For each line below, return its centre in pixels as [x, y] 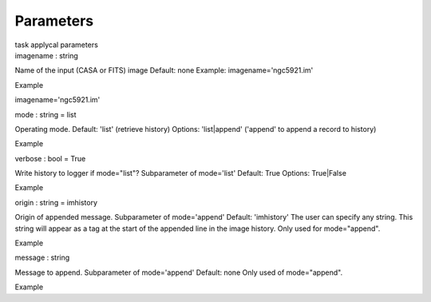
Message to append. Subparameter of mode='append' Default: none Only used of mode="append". [179, 272]
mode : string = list [45, 114]
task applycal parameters [57, 45]
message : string [42, 258]
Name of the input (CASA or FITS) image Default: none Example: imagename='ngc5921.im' [164, 70]
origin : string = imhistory [56, 202]
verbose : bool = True [50, 158]
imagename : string [47, 55]
